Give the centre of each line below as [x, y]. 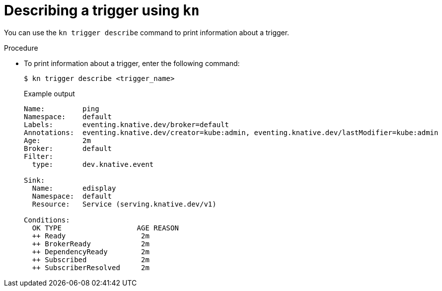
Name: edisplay [74, 188]
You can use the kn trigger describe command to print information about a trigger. [147, 32]
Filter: [39, 156]
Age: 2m [57, 140]
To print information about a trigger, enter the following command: [132, 63]
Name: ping [62, 109]
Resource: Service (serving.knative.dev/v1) [124, 204]
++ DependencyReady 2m [91, 252]
